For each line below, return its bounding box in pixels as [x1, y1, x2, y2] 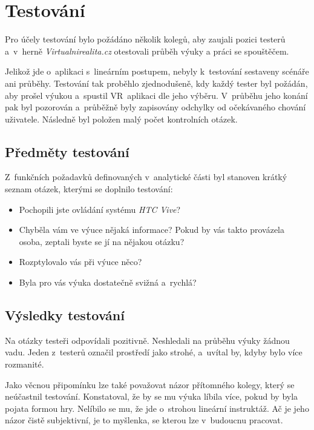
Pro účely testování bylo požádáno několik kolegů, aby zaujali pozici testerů [5, 33, 286, 45]
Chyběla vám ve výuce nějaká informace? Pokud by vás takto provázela [19, 223, 285, 236]
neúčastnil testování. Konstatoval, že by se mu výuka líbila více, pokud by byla [5, 390, 298, 403]
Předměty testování [5, 142, 129, 161]
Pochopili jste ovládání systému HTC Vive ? [19, 203, 181, 215]
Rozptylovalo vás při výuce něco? [19, 255, 142, 268]
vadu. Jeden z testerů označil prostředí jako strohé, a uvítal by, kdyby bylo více [5, 346, 303, 358]
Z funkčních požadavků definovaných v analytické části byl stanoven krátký [5, 170, 287, 183]
